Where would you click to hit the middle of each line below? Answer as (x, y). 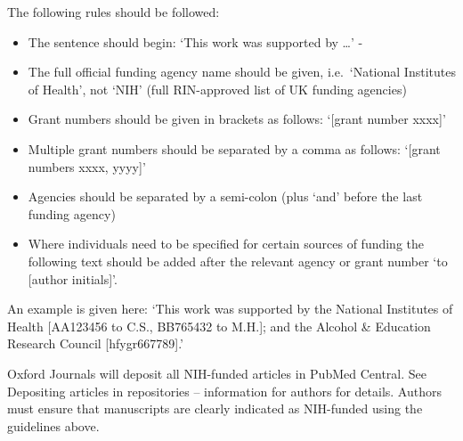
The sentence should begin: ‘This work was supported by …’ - (195, 41)
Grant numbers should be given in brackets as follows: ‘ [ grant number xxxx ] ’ (237, 119)
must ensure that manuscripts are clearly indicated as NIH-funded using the (215, 408)
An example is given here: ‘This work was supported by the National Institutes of (230, 309)
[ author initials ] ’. (73, 278)
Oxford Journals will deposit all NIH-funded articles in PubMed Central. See (217, 373)
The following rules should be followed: (114, 12)
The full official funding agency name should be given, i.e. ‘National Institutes (242, 72)
